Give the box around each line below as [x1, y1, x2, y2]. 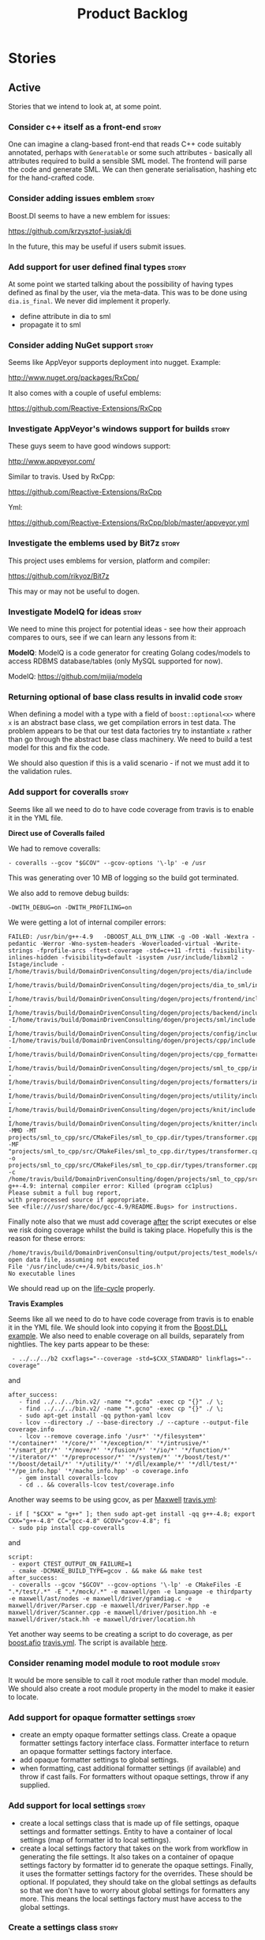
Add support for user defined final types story [8, 261, 187, 272]
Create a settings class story [8, 1922, 118, 1933]
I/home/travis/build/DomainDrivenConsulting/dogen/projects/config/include [8, 1030, 263, 1038]
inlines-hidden [8, 953, 58, 962]
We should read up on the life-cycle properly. [8, 1283, 155, 1293]
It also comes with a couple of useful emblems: [8, 389, 162, 398]
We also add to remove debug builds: [8, 888, 129, 898]
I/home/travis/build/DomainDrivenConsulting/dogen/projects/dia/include [8, 967, 252, 975]
